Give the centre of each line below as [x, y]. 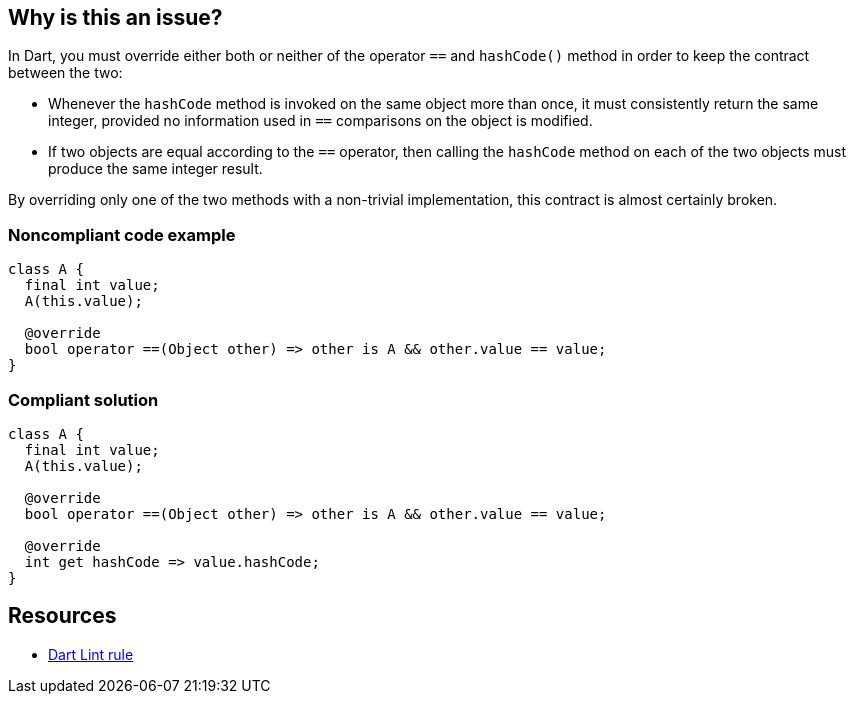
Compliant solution [83, 399]
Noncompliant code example [122, 234]
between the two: [65, 73]
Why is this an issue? [115, 17]
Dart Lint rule [91, 654]
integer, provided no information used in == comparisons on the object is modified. [320, 121]
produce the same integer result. [155, 169]
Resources [62, 616]
